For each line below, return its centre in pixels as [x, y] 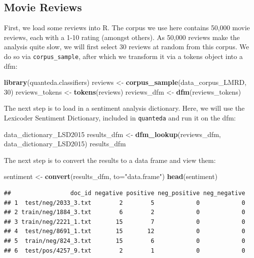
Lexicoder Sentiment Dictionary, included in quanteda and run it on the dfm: [120, 118]
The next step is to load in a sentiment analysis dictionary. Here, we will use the [124, 108]
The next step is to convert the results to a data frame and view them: [110, 160]
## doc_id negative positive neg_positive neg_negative [125, 193]
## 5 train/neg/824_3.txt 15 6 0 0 [125, 241]
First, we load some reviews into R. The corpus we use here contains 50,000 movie [127, 28]
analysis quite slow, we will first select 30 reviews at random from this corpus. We [127, 47]
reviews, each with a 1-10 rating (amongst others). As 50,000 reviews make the [122, 37]
